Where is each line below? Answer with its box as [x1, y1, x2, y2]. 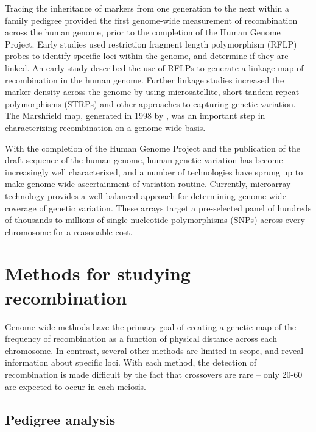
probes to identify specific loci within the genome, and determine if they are [5, 49, 289, 62]
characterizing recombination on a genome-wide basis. [5, 121, 206, 133]
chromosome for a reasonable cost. [5, 225, 133, 238]
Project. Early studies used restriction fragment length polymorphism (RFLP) [5, 37, 297, 50]
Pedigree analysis [5, 409, 116, 428]
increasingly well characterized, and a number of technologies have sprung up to [5, 165, 303, 178]
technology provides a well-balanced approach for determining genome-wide [5, 189, 286, 202]
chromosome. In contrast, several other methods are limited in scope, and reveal [5, 344, 304, 356]
